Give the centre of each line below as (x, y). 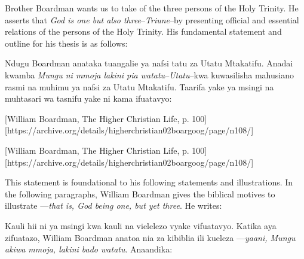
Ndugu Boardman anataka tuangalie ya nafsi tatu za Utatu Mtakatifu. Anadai (149, 63)
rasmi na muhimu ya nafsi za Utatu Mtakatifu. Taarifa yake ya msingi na (139, 86)
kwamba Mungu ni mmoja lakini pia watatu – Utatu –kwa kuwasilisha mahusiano (149, 74)
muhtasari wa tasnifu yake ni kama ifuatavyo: (88, 98)
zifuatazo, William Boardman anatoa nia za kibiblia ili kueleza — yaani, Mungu (150, 237)
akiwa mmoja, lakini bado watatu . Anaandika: (89, 249)
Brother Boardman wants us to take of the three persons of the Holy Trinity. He (152, 8)
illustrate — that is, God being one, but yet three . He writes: (113, 205)
